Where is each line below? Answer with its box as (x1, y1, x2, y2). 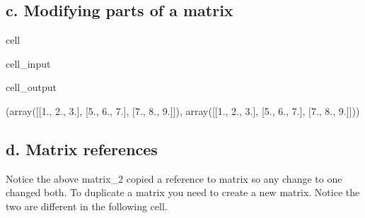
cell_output (6, 80, 57, 95)
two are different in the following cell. (6, 198, 168, 213)
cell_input (6, 56, 51, 71)
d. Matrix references (6, 138, 158, 159)
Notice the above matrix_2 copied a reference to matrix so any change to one (6, 171, 342, 186)
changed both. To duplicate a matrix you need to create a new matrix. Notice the (6, 185, 360, 200)
